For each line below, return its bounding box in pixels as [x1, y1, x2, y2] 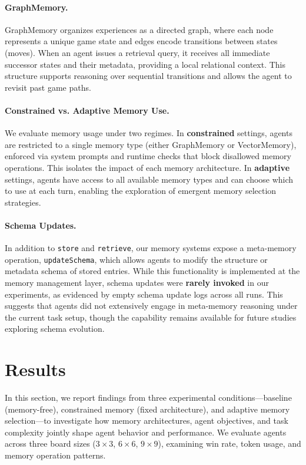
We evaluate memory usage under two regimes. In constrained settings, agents [5, 127, 292, 139]
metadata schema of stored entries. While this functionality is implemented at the [5, 265, 300, 277]
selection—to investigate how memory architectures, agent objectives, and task [5, 414, 288, 427]
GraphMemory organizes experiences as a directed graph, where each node [5, 23, 274, 35]
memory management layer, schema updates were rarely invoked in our [5, 276, 269, 289]
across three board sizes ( [5, 437, 96, 450]
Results [5, 357, 66, 381]
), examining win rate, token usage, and [158, 437, 301, 450]
